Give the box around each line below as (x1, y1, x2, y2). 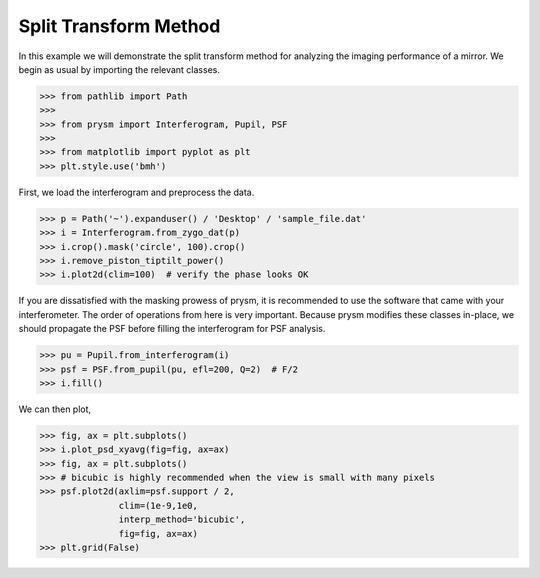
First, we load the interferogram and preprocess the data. (18, 186, 255, 198)
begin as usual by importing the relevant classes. (18, 63, 220, 75)
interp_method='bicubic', (118, 514, 246, 525)
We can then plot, (18, 403, 92, 415)
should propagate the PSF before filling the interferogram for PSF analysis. (18, 323, 326, 335)
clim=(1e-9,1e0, (118, 500, 199, 511)
